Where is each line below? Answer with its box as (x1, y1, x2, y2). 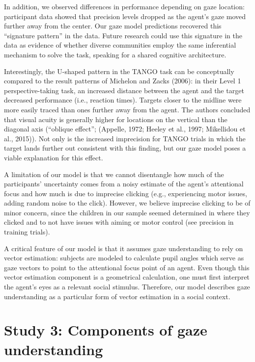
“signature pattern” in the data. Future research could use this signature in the (4, 30, 243, 40)
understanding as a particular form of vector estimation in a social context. (4, 291, 230, 301)
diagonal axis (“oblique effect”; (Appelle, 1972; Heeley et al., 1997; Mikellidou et (4, 124, 246, 134)
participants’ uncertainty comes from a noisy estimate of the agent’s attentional (4, 179, 244, 189)
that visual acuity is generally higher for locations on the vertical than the (4, 114, 227, 124)
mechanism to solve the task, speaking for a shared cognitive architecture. (4, 49, 227, 59)
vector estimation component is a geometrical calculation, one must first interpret (4, 272, 250, 282)
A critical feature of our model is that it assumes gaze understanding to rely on (4, 243, 243, 253)
